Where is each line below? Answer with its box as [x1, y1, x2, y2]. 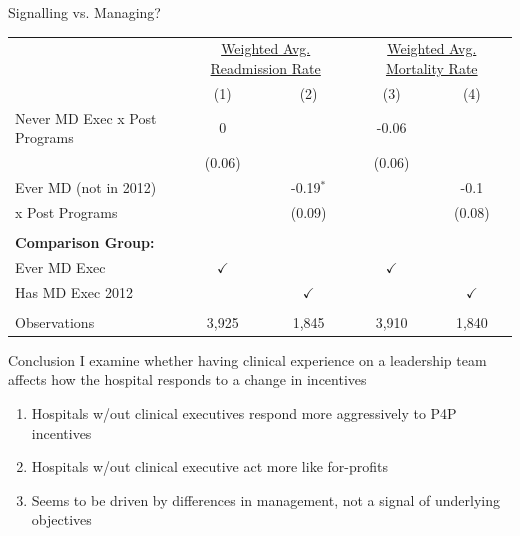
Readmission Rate [210, 57, 321, 78]
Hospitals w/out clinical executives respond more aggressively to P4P [31, 402, 457, 423]
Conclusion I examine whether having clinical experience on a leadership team [8, 349, 487, 370]
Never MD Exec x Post [15, 107, 157, 128]
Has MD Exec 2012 [15, 281, 133, 302]
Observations [15, 311, 95, 332]
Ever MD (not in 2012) [15, 176, 157, 197]
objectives [31, 509, 92, 530]
